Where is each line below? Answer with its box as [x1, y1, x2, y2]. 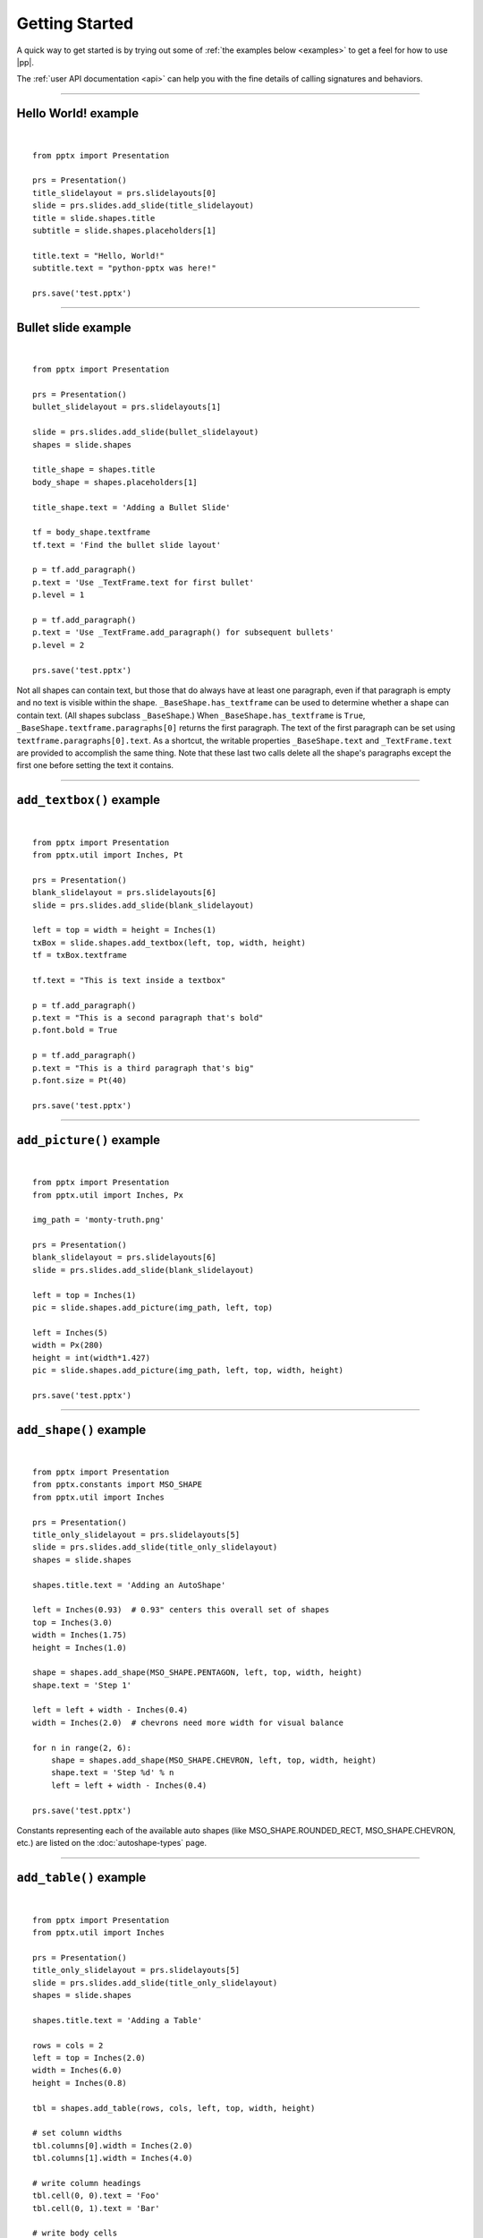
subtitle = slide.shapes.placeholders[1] [32, 225, 216, 235]
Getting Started [16, 13, 134, 33]
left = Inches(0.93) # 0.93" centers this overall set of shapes [32, 1605, 330, 1615]
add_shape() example [16, 1422, 147, 1437]
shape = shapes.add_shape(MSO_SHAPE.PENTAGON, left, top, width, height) [32, 1668, 363, 1678]
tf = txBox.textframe [32, 950, 127, 961]
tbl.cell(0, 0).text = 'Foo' [32, 2191, 160, 2201]
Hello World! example [16, 106, 139, 121]
